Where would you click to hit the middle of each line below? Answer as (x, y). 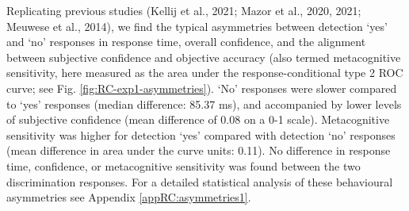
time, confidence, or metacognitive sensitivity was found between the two (183, 165)
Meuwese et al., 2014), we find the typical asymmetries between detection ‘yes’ (197, 26)
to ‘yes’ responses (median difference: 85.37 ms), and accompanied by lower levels (204, 104)
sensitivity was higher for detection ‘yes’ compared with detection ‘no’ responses (201, 134)
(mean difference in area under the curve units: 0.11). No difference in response (199, 150)
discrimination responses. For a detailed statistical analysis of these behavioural (200, 181)
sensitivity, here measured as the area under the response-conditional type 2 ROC (205, 73)
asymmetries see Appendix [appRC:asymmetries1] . (129, 197)
